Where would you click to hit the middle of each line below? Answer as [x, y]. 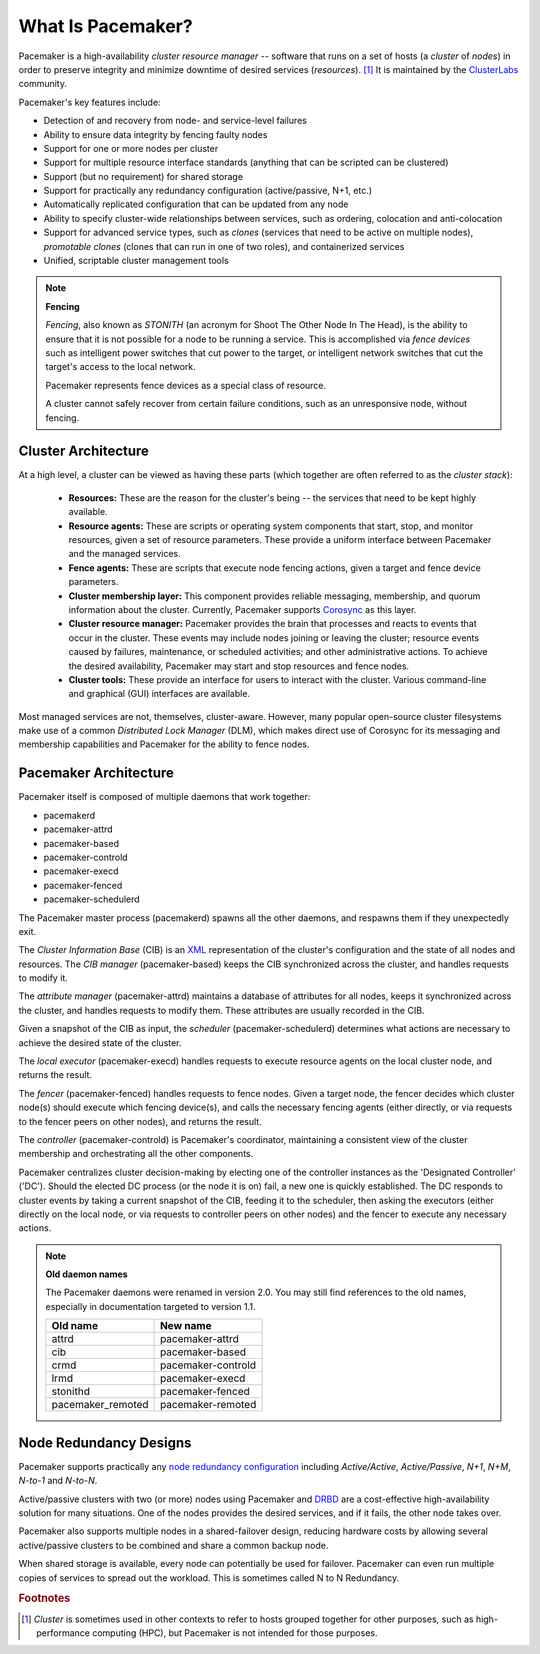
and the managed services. [124, 554]
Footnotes [44, 1598]
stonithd [70, 1392]
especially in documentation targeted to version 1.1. [150, 1306]
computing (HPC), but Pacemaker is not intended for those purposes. [234, 1632]
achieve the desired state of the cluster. [100, 1042]
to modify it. [43, 978]
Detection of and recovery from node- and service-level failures [175, 121]
